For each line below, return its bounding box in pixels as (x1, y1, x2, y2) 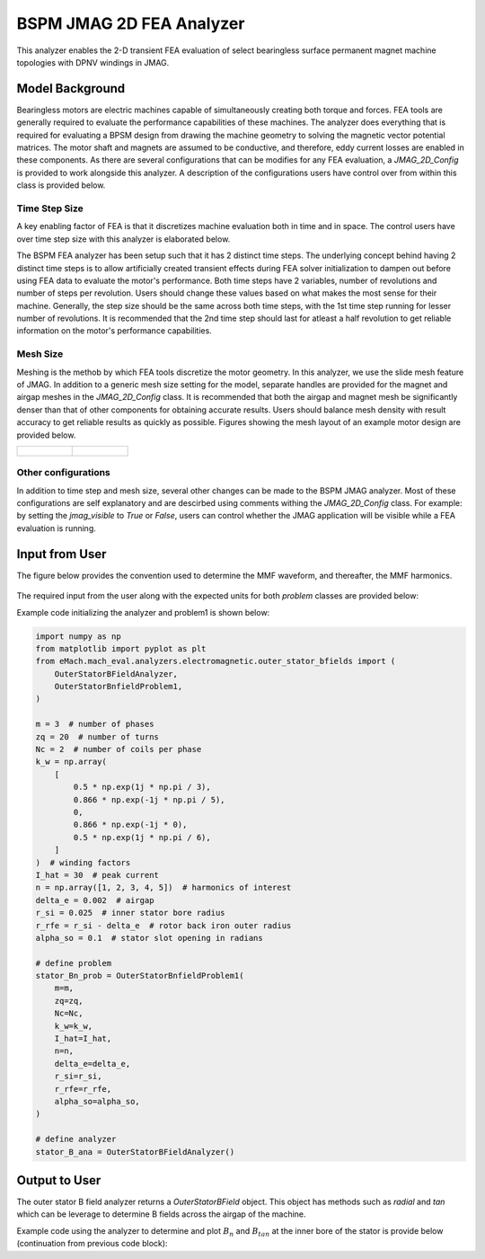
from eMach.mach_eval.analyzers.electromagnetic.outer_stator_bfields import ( (35, 656, 396, 667)
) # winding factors (35, 857, 131, 867)
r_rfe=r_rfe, (54, 1084, 112, 1094)
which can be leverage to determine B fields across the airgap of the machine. (16, 1209, 306, 1219)
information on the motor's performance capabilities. (16, 325, 213, 336)
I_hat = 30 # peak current (35, 870, 159, 880)
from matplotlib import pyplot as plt (35, 643, 207, 653)
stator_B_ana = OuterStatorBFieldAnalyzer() (35, 1147, 235, 1157)
